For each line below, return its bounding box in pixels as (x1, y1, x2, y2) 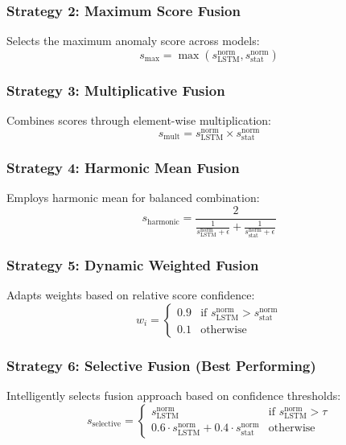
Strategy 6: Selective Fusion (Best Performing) (6, 355, 316, 375)
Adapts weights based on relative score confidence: (6, 286, 255, 303)
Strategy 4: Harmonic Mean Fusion (6, 157, 240, 177)
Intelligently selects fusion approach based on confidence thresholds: (6, 387, 341, 404)
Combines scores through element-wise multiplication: (6, 112, 271, 129)
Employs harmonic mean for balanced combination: (6, 189, 260, 206)
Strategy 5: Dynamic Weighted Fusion (6, 255, 259, 275)
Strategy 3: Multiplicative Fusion (6, 80, 225, 100)
